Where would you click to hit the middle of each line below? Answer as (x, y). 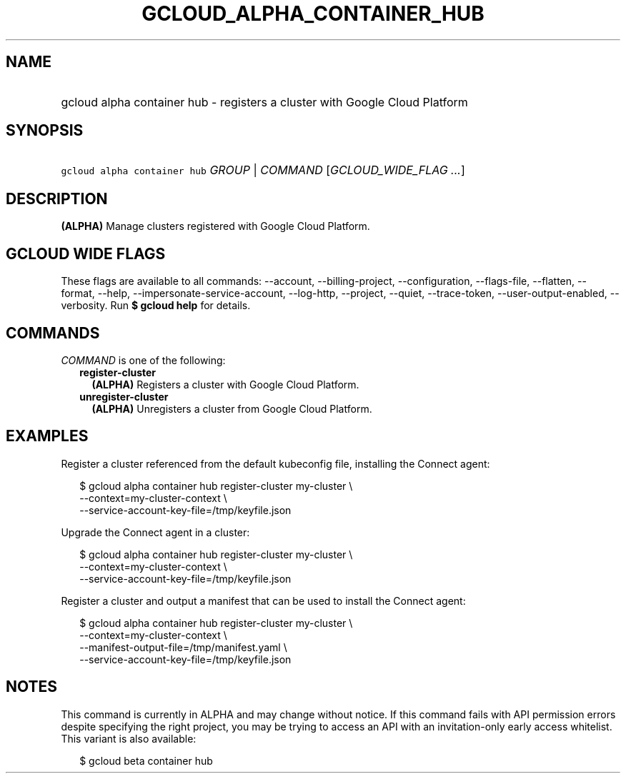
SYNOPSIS (45, 131)
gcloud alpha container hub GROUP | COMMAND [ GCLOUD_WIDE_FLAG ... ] (263, 170)
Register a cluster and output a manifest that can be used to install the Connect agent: (263, 600)
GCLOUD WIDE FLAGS (86, 253)
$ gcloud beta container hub (146, 760)
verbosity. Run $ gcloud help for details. (156, 306)
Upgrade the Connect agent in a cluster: (155, 532)
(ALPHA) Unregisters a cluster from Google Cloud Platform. (232, 408)
